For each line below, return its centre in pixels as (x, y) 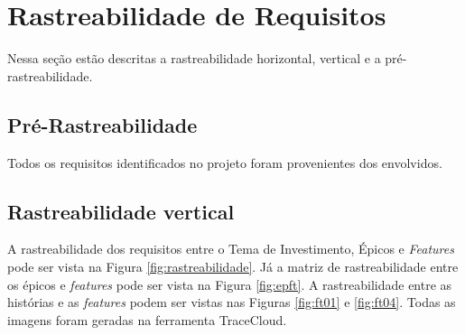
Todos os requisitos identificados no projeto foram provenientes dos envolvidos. (225, 162)
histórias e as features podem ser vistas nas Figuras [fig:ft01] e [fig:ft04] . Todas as (232, 302)
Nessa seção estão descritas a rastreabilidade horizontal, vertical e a (194, 58)
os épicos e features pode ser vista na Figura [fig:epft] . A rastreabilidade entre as (230, 284)
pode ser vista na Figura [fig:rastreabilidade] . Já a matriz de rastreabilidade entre (233, 266)
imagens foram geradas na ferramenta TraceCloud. (147, 319)
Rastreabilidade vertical (121, 211)
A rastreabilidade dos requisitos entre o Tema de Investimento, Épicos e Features (231, 249)
